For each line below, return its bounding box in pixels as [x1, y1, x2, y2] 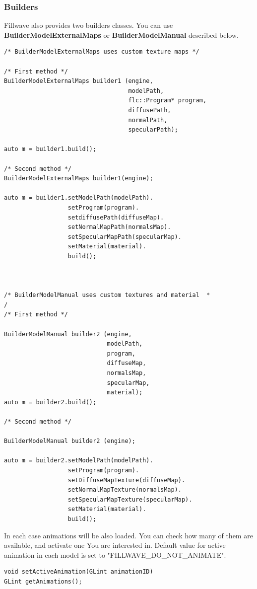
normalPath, [128, 116, 168, 124]
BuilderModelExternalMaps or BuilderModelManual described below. [4, 29, 239, 40]
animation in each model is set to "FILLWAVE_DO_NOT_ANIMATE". [4, 549, 226, 560]
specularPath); [128, 126, 178, 134]
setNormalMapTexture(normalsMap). [67, 486, 182, 494]
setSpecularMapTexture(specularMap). [67, 496, 193, 503]
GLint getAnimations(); [4, 578, 82, 585]
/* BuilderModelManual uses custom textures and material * [4, 292, 210, 299]
